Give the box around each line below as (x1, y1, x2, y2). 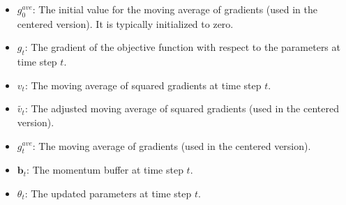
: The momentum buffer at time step (27, 162, 183, 177)
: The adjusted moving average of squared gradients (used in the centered (24, 101, 339, 116)
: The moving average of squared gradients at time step (24, 77, 262, 92)
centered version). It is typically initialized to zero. (17, 16, 234, 31)
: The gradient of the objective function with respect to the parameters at (24, 40, 340, 54)
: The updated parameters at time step (24, 185, 192, 200)
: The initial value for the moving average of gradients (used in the (32, 2, 318, 16)
